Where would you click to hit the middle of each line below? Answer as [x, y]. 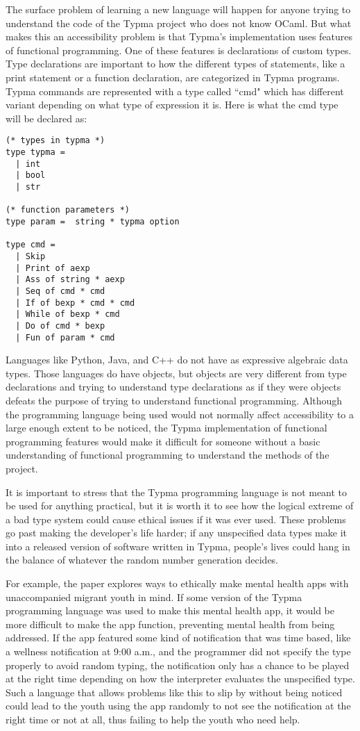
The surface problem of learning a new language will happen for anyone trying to [178, 9]
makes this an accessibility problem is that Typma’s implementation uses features [179, 36]
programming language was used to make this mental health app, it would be [170, 610]
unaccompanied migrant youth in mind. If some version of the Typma [154, 597]
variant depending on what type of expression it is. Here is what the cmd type [172, 105]
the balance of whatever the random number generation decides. [142, 560]
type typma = [35, 152]
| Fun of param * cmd [65, 337]
